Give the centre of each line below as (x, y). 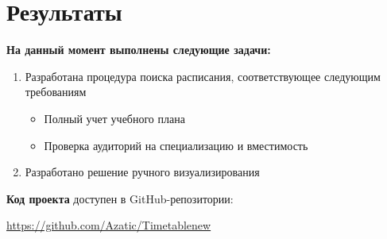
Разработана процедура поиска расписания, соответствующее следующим (203, 76)
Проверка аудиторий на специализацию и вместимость (176, 145)
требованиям (56, 92)
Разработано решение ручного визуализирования (142, 172)
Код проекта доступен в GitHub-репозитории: (120, 198)
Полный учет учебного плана (114, 118)
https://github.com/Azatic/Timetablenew (109, 225)
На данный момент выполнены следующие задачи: (139, 50)
